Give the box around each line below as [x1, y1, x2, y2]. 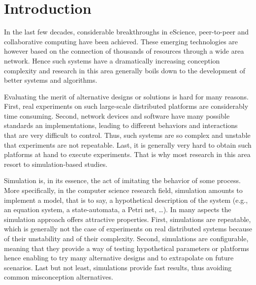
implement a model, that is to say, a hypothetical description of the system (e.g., [4, 194, 248, 205]
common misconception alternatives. [4, 272, 113, 282]
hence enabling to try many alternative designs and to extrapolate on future [4, 253, 234, 263]
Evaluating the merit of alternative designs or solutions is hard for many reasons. [4, 91, 249, 101]
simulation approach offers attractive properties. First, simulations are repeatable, [4, 214, 251, 224]
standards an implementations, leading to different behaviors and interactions [4, 120, 238, 130]
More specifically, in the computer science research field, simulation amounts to [4, 185, 243, 195]
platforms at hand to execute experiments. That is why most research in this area [4, 149, 251, 159]
